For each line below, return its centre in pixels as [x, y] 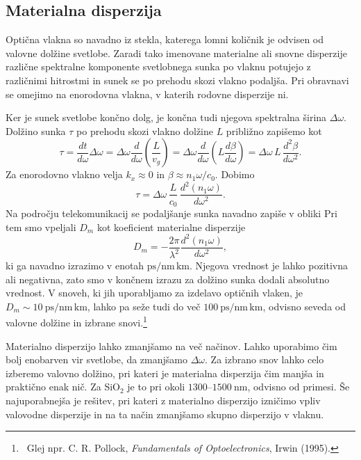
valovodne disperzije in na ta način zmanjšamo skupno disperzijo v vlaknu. [165, 414]
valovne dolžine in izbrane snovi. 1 [76, 322]
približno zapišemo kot [274, 130]
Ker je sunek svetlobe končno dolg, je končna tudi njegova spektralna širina [166, 117]
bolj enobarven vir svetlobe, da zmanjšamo [96, 359]
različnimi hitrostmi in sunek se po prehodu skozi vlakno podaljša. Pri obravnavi [177, 80]
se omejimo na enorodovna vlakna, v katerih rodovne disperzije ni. [147, 94]
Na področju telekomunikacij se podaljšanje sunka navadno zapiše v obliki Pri [171, 213]
